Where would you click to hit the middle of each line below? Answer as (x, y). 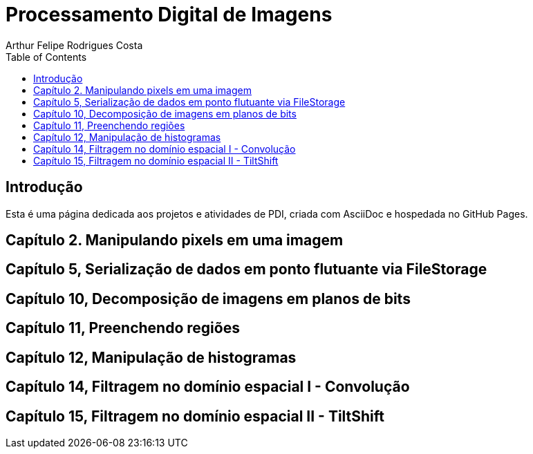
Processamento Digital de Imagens (169, 15)
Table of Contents (46, 57)
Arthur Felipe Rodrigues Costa (74, 45)
